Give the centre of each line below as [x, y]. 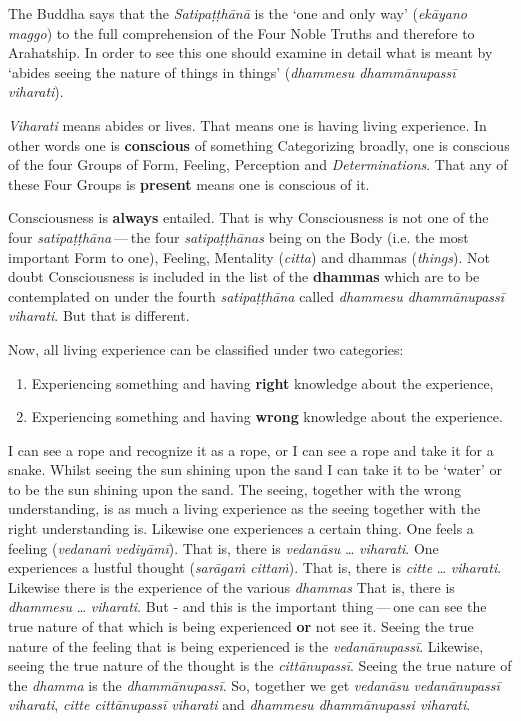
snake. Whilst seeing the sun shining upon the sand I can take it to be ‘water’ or [255, 469]
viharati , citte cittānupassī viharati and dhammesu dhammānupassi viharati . [239, 704]
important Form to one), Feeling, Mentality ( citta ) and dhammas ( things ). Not [249, 256]
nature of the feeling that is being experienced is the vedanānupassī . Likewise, [246, 645]
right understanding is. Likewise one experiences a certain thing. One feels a [241, 528]
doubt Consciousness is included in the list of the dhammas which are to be [244, 276]
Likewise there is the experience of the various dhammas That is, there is [231, 586]
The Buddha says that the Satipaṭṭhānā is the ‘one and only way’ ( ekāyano [237, 13]
